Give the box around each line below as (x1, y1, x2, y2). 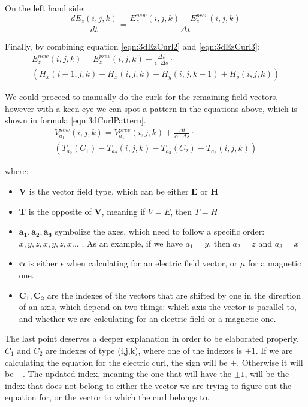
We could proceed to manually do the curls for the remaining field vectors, (5, 90, 279, 103)
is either (28, 257, 58, 269)
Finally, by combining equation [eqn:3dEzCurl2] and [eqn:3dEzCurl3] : (5, 40, 260, 53)
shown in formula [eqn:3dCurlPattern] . (5, 114, 146, 126)
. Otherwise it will (237, 356, 303, 368)
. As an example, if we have (81, 236, 183, 249)
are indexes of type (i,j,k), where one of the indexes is (45, 344, 243, 356)
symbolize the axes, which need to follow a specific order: (55, 225, 265, 238)
